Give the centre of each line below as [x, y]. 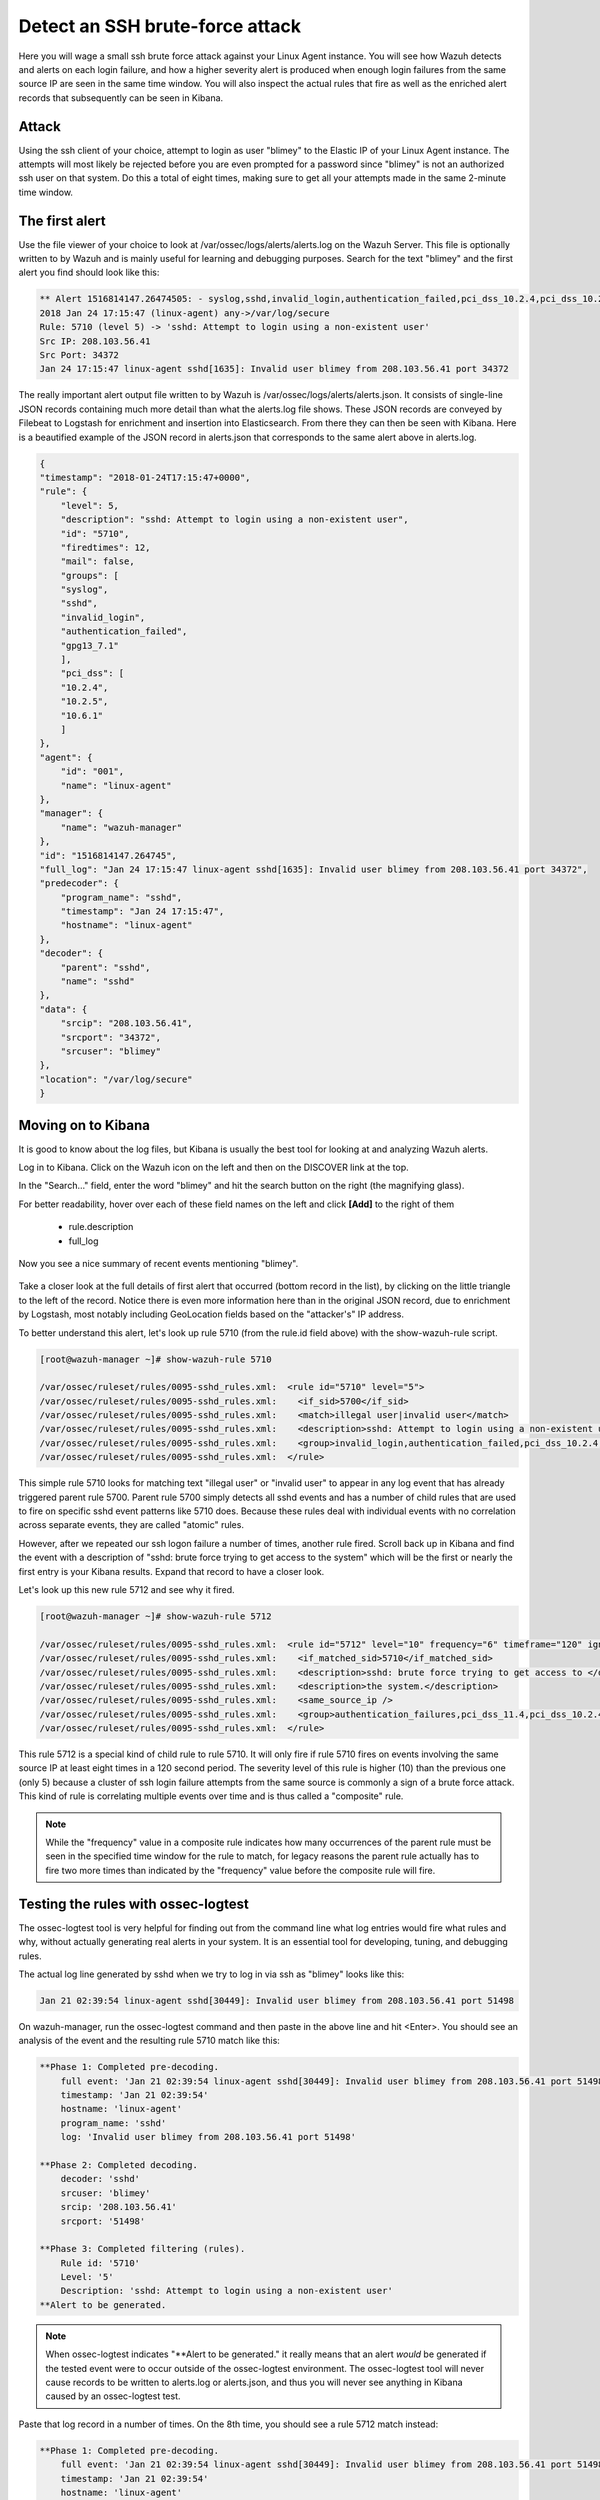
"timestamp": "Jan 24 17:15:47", [142, 911]
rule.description [101, 1227]
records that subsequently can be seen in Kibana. [121, 97]
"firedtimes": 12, [105, 547]
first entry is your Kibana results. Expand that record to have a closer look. [171, 1571]
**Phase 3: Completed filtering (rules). [142, 2249]
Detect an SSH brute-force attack [160, 26]
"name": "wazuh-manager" [121, 827]
